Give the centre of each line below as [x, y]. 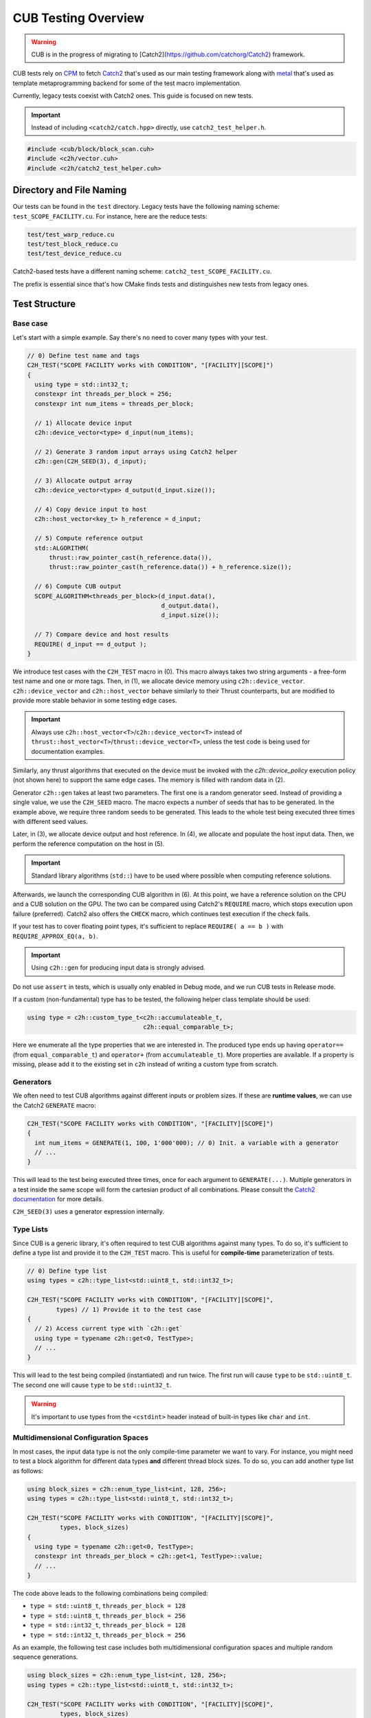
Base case [30, 324]
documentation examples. [68, 751]
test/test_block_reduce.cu [72, 244]
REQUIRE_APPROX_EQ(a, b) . [55, 936]
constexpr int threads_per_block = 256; [103, 394]
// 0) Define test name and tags [83, 355]
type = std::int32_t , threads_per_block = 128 [108, 1625]
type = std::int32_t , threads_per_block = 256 [108, 1635]
